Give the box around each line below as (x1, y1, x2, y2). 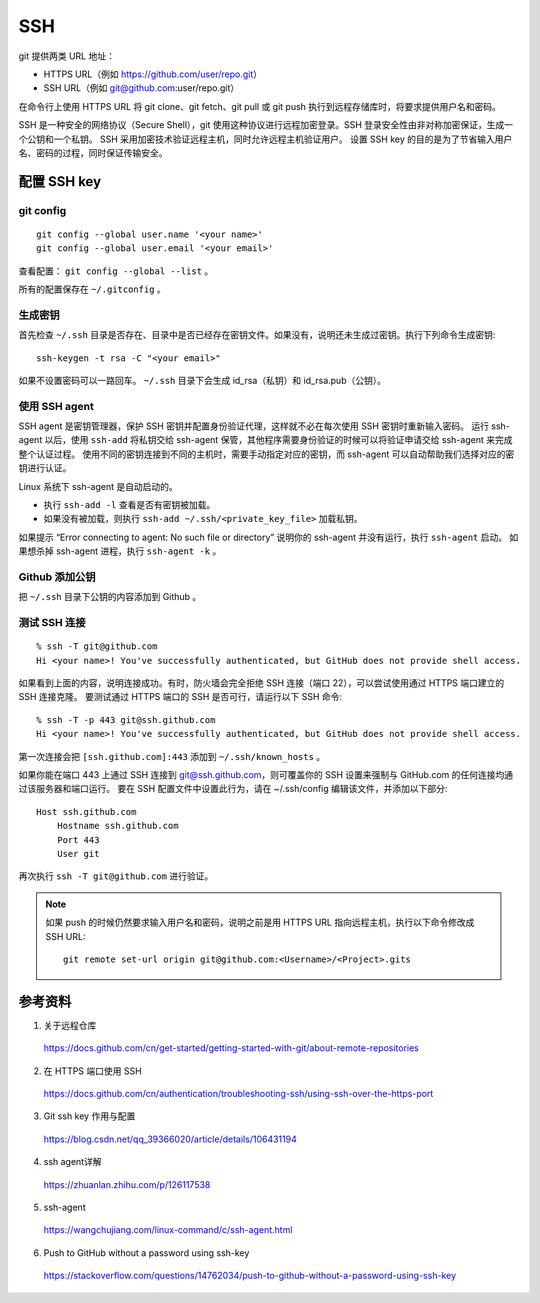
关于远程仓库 (43, 1019, 97, 1031)
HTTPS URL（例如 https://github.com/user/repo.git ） (43, 68, 262, 80)
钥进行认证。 (18, 462, 72, 474)
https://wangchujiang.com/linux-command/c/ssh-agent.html (43, 1224, 293, 1236)
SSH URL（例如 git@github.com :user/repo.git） (43, 82, 240, 94)
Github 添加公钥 (18, 570, 96, 584)
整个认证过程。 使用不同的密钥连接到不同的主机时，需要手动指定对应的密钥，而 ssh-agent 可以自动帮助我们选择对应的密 (18, 448, 515, 460)
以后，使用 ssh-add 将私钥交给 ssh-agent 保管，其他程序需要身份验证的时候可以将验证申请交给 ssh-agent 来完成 (44, 434, 513, 446)
